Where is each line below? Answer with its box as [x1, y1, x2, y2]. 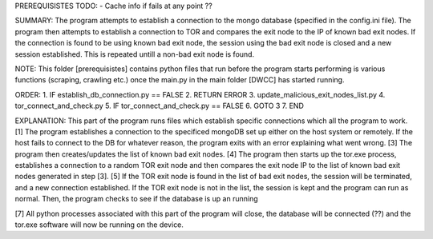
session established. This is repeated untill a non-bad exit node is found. [14, 49, 255, 59]
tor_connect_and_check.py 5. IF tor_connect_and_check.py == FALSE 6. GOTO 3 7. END [14, 101, 305, 111]
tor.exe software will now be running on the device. [14, 220, 184, 229]
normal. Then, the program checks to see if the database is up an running [14, 194, 258, 204]
